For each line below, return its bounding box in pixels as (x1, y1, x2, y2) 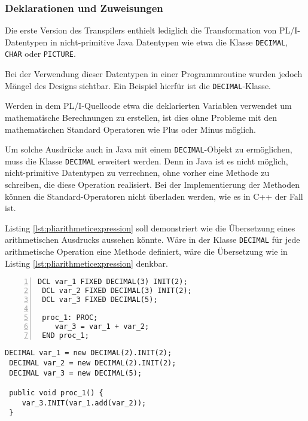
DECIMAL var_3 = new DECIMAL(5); (9, 368, 142, 377)
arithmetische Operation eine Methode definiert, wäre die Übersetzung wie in (5, 245, 288, 258)
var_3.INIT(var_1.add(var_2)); (22, 398, 147, 407)
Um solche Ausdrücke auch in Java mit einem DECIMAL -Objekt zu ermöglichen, (5, 143, 292, 155)
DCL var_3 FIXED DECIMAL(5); (42, 295, 158, 304)
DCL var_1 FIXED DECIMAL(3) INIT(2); (38, 277, 188, 286)
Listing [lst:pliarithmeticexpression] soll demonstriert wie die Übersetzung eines (5, 221, 295, 234)
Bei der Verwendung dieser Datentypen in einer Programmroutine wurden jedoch (5, 68, 303, 80)
